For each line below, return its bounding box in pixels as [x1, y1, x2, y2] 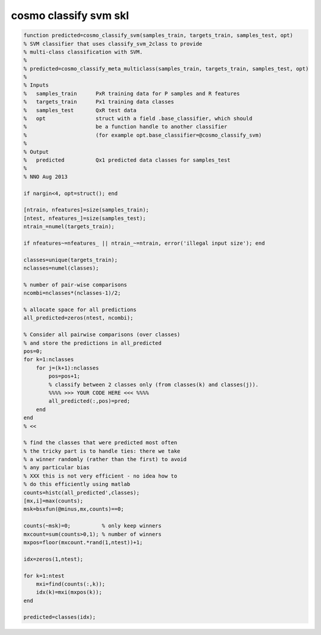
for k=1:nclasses [23, 356, 74, 363]
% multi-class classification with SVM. [23, 48, 143, 55]
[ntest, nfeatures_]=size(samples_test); [23, 214, 146, 222]
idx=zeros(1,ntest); [23, 555, 83, 563]
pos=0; [23, 347, 43, 355]
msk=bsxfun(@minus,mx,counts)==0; [23, 506, 124, 513]
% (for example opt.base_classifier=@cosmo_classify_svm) [23, 131, 262, 138]
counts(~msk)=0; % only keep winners [23, 523, 162, 529]
